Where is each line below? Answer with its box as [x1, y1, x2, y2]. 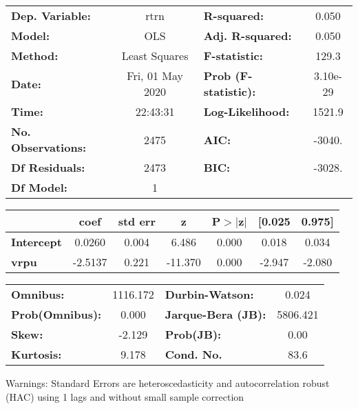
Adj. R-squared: [203, 28, 292, 43]
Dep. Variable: [11, 8, 91, 23]
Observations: [11, 139, 87, 155]
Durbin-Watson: [165, 286, 254, 302]
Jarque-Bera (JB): [165, 306, 266, 322]
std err [118, 213, 156, 229]
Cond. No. [165, 346, 222, 362]
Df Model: [11, 179, 67, 195]
